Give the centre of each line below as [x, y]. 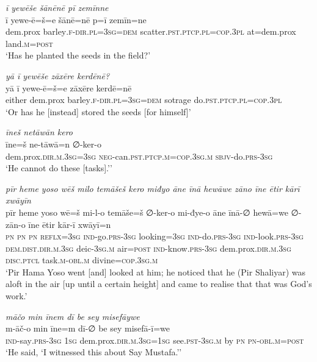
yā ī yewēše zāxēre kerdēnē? [58, 75]
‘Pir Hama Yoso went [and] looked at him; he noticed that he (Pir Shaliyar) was [156, 271]
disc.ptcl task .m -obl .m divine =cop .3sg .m [82, 260]
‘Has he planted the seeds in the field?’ [78, 55]
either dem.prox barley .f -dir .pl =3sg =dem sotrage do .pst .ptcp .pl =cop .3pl [144, 100]
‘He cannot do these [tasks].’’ [59, 168]
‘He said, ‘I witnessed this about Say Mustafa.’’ [94, 352]
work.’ [16, 296]
